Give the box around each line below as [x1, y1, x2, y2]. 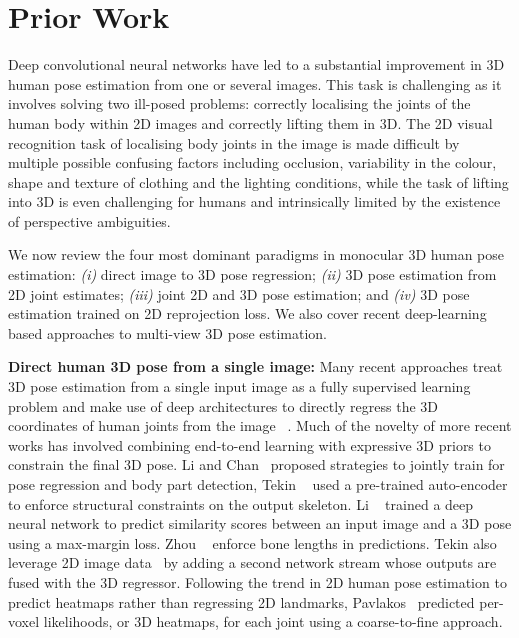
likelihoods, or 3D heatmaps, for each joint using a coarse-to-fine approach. [43, 611, 503, 632]
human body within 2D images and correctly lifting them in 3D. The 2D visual [8, 112, 493, 133]
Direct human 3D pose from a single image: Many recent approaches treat [8, 356, 503, 377]
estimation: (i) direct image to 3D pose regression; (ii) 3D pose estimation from [8, 264, 497, 285]
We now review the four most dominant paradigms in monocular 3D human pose [8, 244, 505, 265]
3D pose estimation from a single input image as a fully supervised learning [8, 376, 471, 397]
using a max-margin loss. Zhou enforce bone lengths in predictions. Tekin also [8, 532, 497, 553]
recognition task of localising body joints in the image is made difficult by [8, 132, 460, 153]
